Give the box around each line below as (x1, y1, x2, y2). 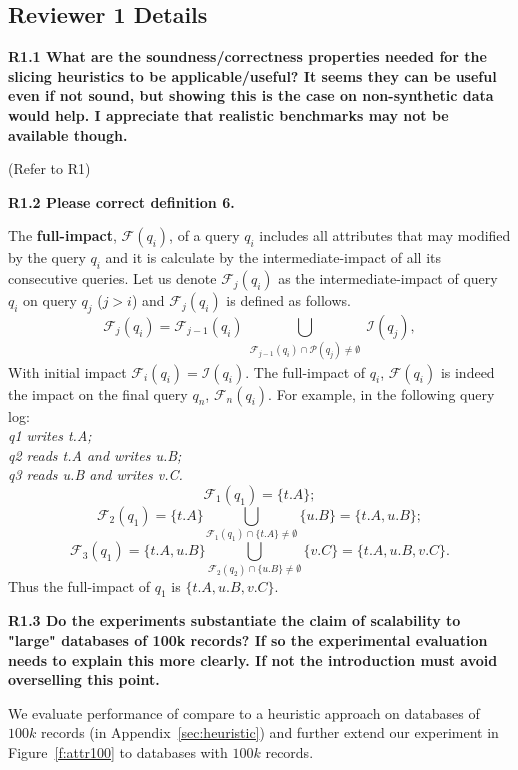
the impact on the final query (8, 383, 188, 404)
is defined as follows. (226, 290, 351, 311)
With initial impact (8, 361, 127, 382)
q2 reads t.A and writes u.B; (8, 444, 182, 465)
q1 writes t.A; (8, 425, 92, 446)
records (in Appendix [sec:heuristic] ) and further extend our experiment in (40, 722, 499, 743)
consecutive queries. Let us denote (8, 268, 217, 289)
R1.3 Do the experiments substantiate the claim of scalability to (8, 610, 461, 631)
